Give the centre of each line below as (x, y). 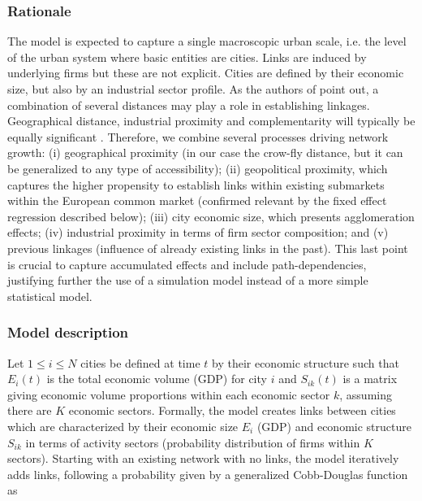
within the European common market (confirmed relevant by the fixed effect (197, 200)
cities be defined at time (140, 362)
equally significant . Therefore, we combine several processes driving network (198, 136)
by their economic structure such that (305, 362)
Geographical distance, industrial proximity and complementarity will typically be (211, 121)
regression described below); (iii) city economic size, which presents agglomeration (211, 216)
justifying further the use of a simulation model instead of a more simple (188, 280)
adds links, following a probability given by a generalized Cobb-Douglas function (208, 474)
